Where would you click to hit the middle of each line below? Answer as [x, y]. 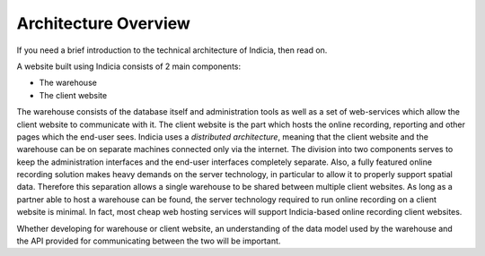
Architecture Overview [103, 23]
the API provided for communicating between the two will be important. [149, 241]
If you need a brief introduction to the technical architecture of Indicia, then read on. [172, 50]
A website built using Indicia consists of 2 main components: [129, 66]
